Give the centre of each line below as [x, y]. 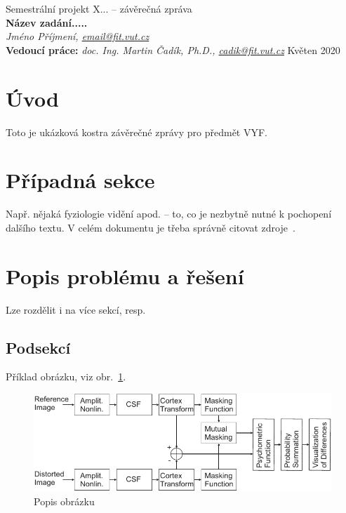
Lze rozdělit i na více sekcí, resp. [76, 309]
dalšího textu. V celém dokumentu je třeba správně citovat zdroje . [151, 227]
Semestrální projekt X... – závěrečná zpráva [99, 8]
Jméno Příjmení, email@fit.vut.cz [78, 36]
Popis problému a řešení [125, 275]
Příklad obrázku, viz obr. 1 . [66, 377]
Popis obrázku [64, 501]
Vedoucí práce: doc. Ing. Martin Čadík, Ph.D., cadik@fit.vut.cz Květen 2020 [173, 49]
